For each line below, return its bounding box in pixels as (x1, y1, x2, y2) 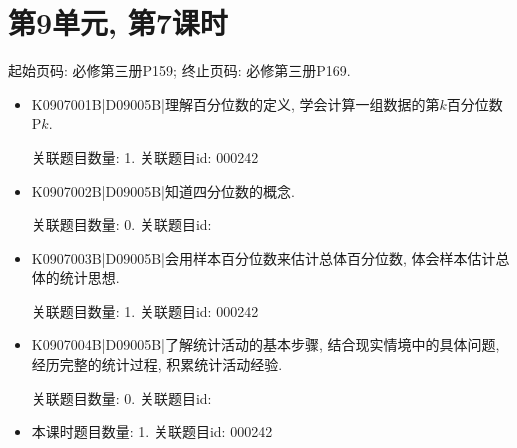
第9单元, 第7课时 (8, 2, 228, 43)
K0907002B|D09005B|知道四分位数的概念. (31, 180, 295, 201)
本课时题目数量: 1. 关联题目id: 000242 (31, 421, 273, 442)
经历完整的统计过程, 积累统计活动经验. (31, 354, 283, 375)
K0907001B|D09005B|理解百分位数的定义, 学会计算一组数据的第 (31, 93, 440, 114)
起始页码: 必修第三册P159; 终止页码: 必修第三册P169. (8, 60, 351, 81)
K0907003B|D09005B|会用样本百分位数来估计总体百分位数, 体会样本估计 (31, 247, 496, 268)
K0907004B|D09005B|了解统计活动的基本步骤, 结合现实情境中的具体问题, (31, 334, 500, 355)
